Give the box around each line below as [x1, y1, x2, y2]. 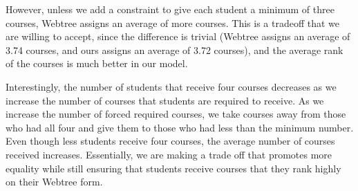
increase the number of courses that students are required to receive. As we [6, 93, 324, 107]
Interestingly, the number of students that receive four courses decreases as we [6, 79, 337, 93]
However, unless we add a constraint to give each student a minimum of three [6, 2, 335, 16]
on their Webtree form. [6, 174, 103, 189]
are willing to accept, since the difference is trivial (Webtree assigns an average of [6, 29, 350, 44]
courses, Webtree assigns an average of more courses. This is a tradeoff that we [6, 15, 340, 30]
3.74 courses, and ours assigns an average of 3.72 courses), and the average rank [6, 42, 343, 57]
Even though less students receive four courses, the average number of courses [6, 134, 335, 148]
